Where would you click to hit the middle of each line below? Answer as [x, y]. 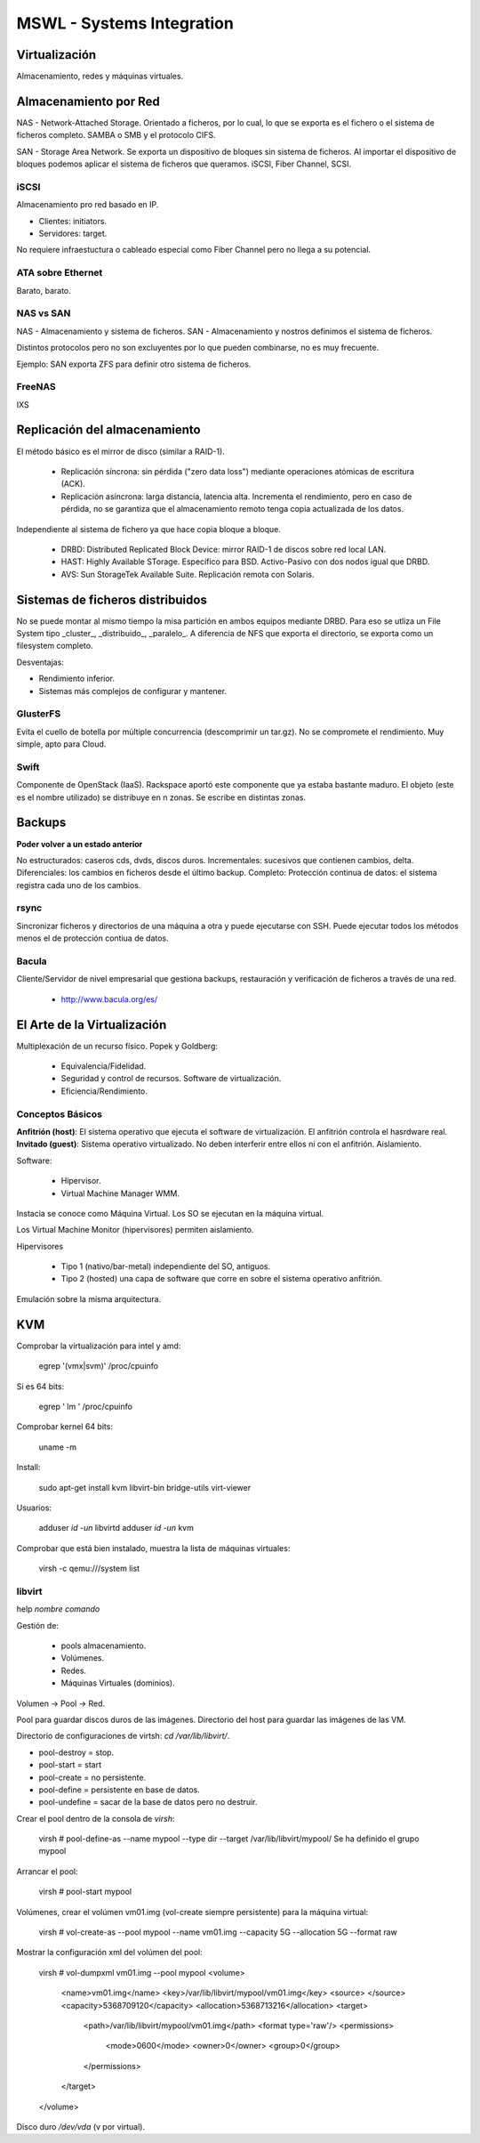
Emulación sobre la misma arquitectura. [89, 1298]
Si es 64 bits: [40, 1386]
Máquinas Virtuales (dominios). [118, 1683]
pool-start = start [70, 1765]
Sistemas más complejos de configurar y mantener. [132, 691]
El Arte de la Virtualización [92, 1025]
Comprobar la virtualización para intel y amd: [99, 1346]
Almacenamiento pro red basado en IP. [88, 205]
